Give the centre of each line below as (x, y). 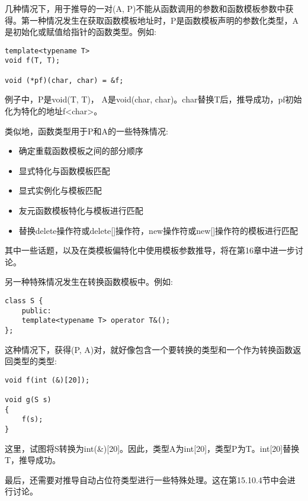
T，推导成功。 (33, 460)
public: (36, 311)
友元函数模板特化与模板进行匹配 (81, 210)
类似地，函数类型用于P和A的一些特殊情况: (86, 131)
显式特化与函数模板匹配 (64, 170)
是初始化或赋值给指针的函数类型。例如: (81, 32)
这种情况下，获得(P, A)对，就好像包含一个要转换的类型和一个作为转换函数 (149, 349)
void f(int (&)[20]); (47, 380)
